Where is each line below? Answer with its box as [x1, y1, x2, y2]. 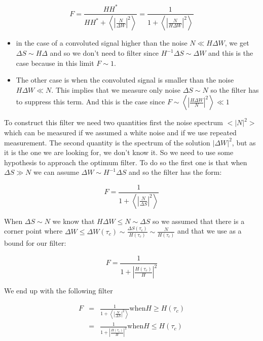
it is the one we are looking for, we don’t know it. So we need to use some [4, 147, 234, 158]
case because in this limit [16, 57, 94, 68]
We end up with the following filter [4, 285, 113, 296]
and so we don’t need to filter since [50, 48, 159, 58]
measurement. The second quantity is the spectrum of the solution [4, 137, 210, 147]
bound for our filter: [4, 238, 66, 248]
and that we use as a [177, 225, 242, 236]
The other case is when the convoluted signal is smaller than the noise [16, 74, 234, 85]
